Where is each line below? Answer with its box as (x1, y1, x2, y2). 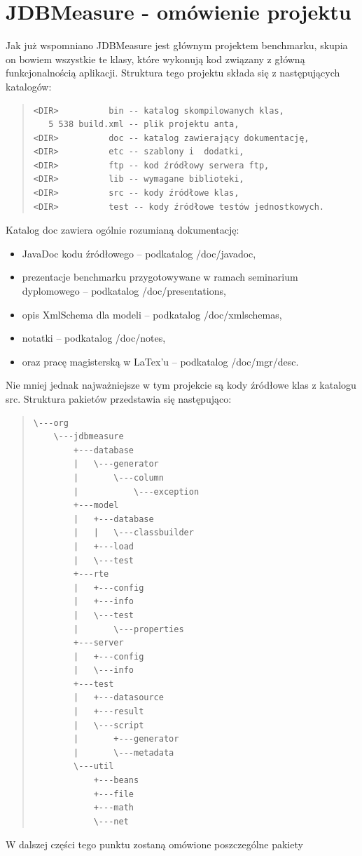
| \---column (74, 472, 164, 483)
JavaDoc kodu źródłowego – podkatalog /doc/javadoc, (22, 246, 256, 260)
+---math (93, 803, 134, 813)
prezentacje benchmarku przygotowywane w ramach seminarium (22, 269, 298, 284)
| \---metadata (74, 747, 174, 758)
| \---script (74, 720, 144, 730)
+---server (74, 638, 124, 648)
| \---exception (74, 486, 200, 497)
